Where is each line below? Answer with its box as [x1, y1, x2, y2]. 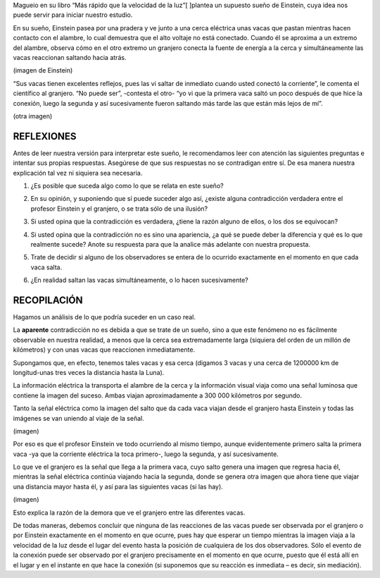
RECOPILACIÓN [13, 294, 84, 306]
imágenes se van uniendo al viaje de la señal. [13, 414, 144, 422]
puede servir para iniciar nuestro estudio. [13, 11, 133, 19]
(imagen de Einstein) [13, 66, 73, 75]
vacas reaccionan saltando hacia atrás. [13, 53, 127, 61]
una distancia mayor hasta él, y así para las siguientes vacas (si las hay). [13, 482, 223, 491]
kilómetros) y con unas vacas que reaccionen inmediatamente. [13, 345, 196, 354]
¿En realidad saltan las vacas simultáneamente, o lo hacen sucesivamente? [30, 276, 249, 285]
